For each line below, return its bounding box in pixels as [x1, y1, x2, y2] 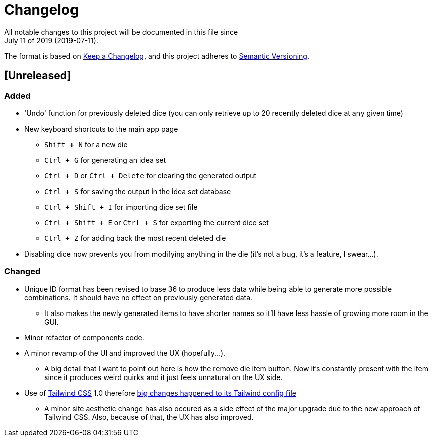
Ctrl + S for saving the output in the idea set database [44, 186, 231, 196]
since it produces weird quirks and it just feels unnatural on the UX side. [44, 372, 283, 382]
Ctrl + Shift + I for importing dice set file [44, 202, 198, 211]
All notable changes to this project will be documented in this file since [4, 27, 238, 36]
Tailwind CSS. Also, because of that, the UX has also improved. [44, 412, 254, 421]
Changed [4, 266, 41, 277]
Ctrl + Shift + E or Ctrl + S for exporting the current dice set [44, 218, 269, 227]
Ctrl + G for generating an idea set [44, 155, 166, 164]
